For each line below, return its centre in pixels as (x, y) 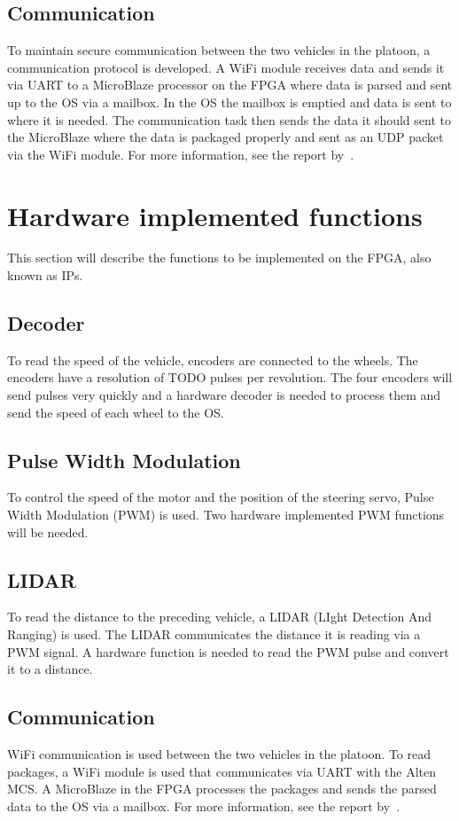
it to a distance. (50, 669)
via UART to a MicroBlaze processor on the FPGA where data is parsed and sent (230, 85)
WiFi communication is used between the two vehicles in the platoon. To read (219, 754)
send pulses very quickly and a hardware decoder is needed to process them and (224, 395)
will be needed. (48, 532)
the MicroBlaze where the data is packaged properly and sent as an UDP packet (226, 137)
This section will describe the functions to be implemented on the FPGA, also (219, 258)
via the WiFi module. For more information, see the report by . (181, 154)
